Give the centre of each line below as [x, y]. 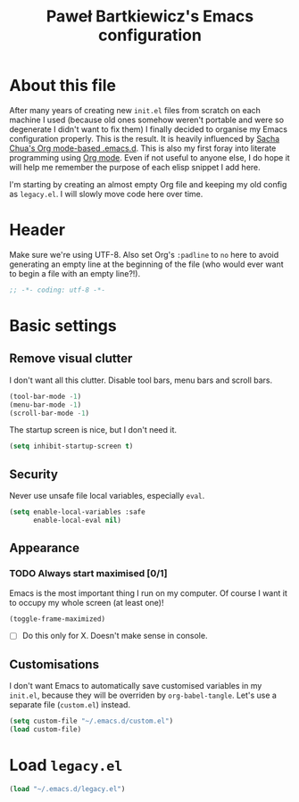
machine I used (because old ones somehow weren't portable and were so [146, 120]
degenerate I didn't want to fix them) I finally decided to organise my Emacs [149, 129]
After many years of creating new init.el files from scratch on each [135, 110]
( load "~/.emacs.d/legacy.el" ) [67, 789]
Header [37, 230]
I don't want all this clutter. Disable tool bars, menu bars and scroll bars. [141, 380]
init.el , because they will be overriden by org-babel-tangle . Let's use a [143, 695]
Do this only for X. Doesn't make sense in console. [115, 636]
